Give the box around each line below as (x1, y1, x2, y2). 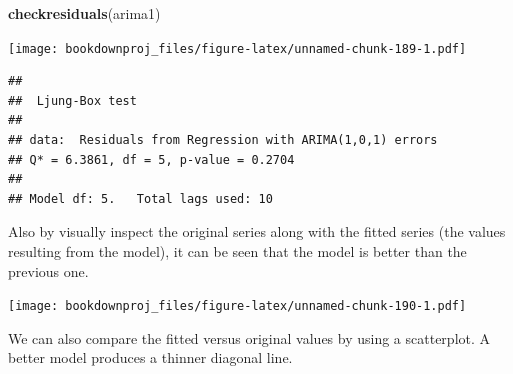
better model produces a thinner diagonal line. (8, 347, 293, 368)
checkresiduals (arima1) (8, 3, 161, 23)
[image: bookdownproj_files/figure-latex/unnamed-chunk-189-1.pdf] (8, 41, 467, 56)
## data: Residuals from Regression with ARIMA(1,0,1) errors (8, 133, 438, 148)
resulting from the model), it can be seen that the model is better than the (8, 241, 467, 261)
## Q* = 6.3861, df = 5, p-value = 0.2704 (8, 152, 295, 167)
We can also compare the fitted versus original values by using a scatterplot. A (8, 327, 491, 348)
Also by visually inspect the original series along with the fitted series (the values (8, 221, 506, 242)
